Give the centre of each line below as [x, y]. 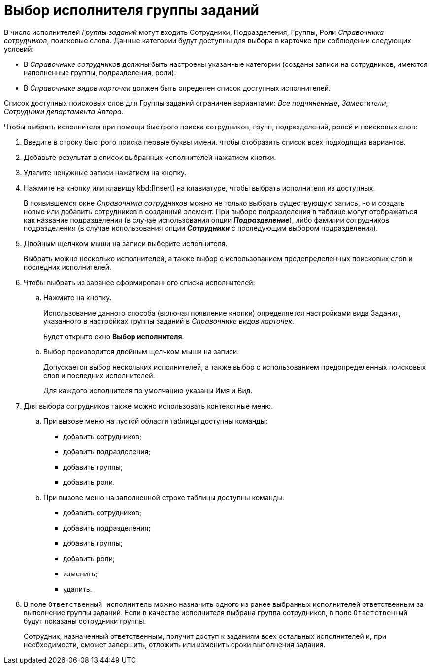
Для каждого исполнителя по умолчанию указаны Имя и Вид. [148, 390]
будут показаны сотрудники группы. [85, 621]
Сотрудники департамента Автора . [64, 111]
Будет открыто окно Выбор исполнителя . [114, 336]
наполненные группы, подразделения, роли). [100, 72]
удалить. [78, 589]
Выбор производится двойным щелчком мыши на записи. [141, 351]
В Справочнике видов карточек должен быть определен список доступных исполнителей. [177, 88]
